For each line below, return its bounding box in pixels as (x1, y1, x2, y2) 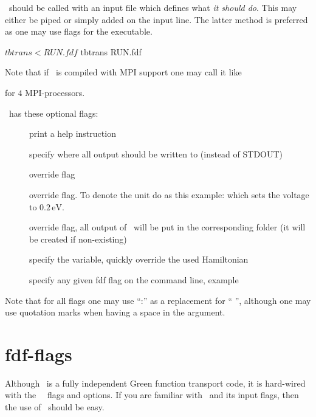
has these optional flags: (9, 106, 98, 119)
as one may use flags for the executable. (5, 25, 153, 38)
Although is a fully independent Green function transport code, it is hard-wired (5, 376, 306, 389)
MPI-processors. (25, 86, 85, 98)
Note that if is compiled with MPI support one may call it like (5, 66, 242, 78)
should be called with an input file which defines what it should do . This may (9, 1, 297, 13)
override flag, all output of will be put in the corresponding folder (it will (29, 221, 306, 233)
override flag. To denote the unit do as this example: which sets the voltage (29, 188, 309, 201)
